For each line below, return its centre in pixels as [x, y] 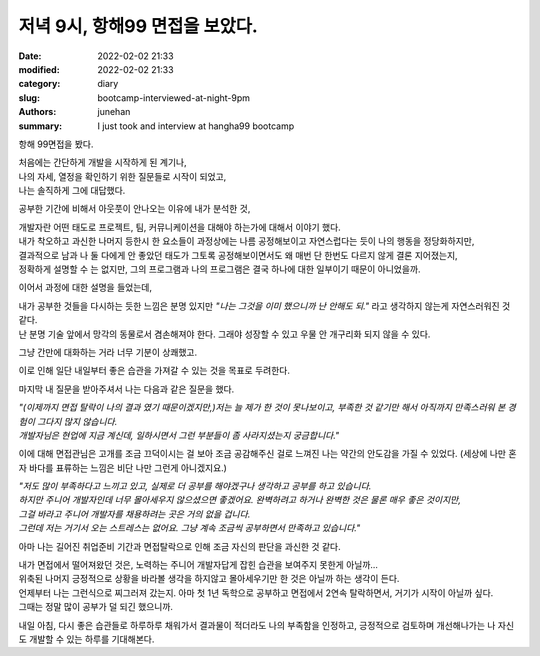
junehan [114, 112]
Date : [30, 56]
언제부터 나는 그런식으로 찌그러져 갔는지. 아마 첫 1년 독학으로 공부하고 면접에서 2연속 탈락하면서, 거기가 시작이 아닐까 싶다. [256, 592]
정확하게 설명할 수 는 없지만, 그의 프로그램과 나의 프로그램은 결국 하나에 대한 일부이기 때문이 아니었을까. [219, 269]
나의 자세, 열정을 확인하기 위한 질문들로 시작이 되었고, [122, 176]
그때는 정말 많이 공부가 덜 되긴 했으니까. [96, 607]
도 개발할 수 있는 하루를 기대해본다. [86, 639]
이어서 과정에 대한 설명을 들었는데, [85, 287]
